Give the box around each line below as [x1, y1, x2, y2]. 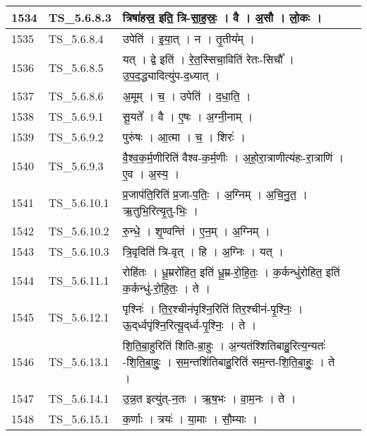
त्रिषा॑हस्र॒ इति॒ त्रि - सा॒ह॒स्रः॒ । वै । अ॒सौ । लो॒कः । [122, 9, 322, 25]
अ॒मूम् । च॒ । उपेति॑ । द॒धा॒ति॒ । [122, 88, 251, 104]
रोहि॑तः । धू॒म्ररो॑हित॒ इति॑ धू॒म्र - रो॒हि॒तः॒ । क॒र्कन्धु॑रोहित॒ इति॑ [122, 264, 340, 280]
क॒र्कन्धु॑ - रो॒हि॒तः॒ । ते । [122, 280, 210, 296]
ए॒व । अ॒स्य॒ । [122, 165, 180, 182]
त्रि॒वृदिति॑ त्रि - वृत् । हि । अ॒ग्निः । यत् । [122, 243, 284, 259]
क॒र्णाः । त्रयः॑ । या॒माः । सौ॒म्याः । [122, 411, 258, 427]
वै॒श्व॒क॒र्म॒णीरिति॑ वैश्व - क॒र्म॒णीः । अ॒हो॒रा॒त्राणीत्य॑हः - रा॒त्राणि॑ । [122, 149, 344, 165]
